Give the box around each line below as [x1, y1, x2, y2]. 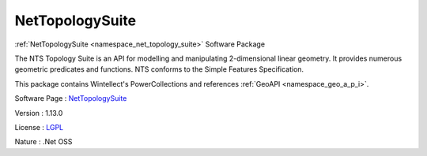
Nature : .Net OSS [14, 137, 73, 147]
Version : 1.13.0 [14, 108, 63, 117]
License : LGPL [14, 122, 64, 132]
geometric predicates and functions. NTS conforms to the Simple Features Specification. [14, 65, 304, 74]
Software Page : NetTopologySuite [14, 94, 127, 103]
